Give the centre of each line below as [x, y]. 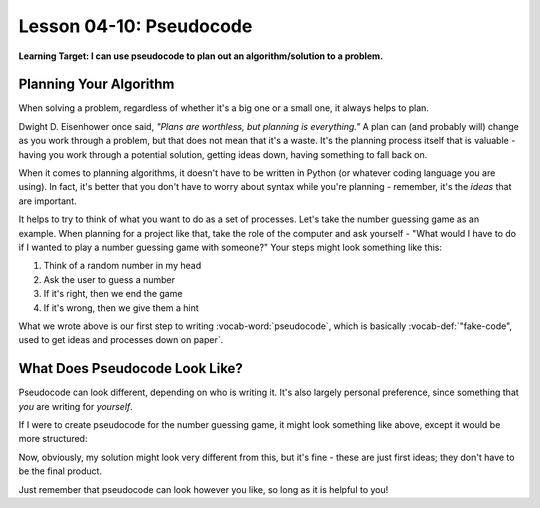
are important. [47, 201]
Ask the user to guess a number [109, 279]
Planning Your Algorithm [96, 84]
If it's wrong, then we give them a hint [121, 307]
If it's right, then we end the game [113, 294]
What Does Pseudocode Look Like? [131, 368]
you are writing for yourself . [76, 406]
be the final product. [60, 471]
